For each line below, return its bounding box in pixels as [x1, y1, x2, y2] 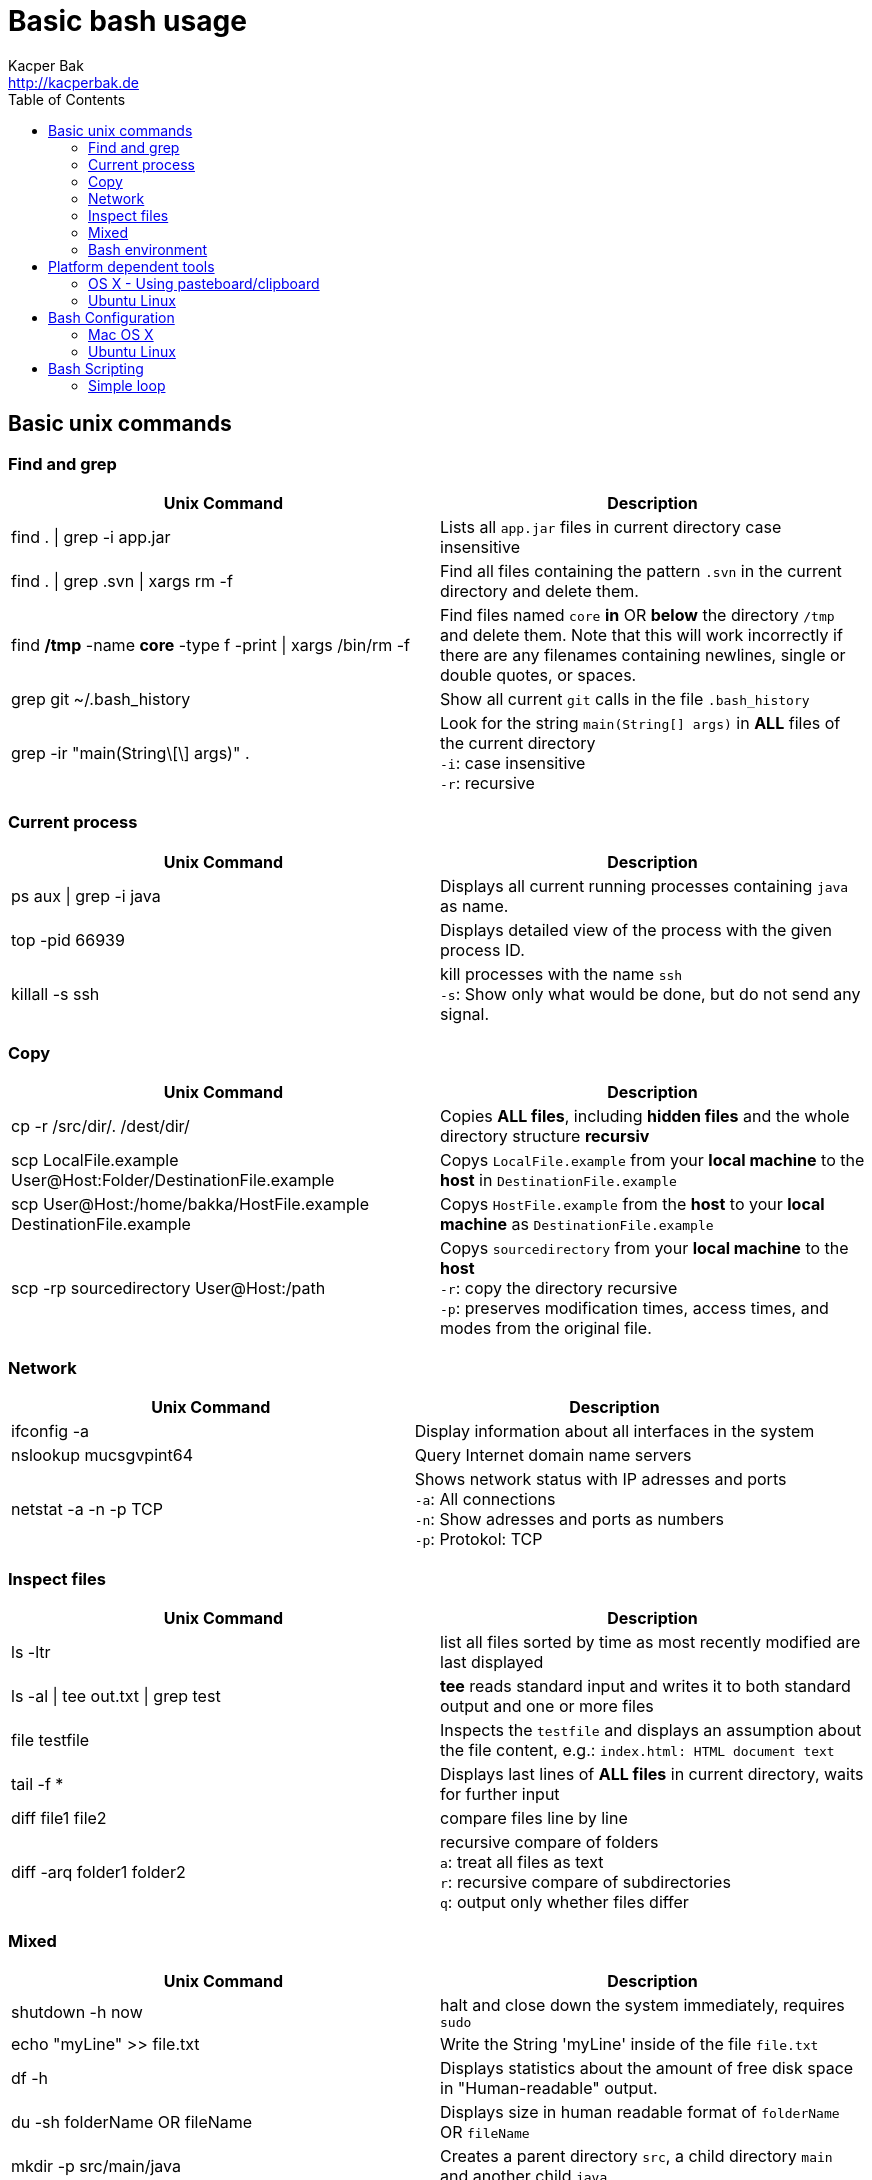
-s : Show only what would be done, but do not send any [440, 983, 861, 1004]
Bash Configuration [48, 308, 175, 326]
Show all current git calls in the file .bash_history [440, 688, 810, 709]
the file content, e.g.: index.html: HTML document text [440, 1739, 835, 1760]
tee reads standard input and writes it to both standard [440, 1675, 851, 1696]
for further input [440, 1783, 560, 1804]
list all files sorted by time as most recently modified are [440, 1631, 861, 1652]
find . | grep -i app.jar [11, 526, 171, 547]
